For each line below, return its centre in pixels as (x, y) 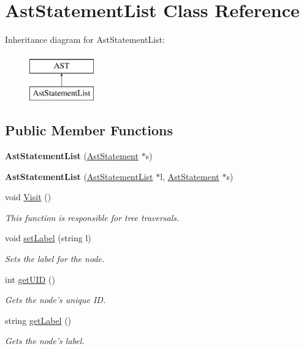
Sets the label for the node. (55, 259)
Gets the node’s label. (45, 341)
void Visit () (28, 197)
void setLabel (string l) (48, 238)
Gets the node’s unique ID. (55, 300)
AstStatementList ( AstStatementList (79, 176)
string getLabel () (38, 320)
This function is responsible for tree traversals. (92, 217)
